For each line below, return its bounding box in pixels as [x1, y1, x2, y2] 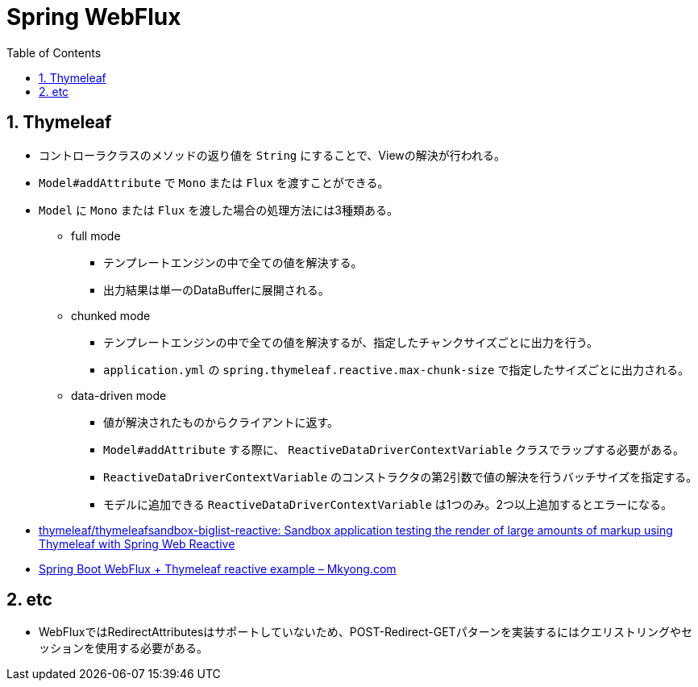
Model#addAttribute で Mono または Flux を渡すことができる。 [39, 175, 389, 189]
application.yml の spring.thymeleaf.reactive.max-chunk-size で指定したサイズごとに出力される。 [103, 362, 689, 377]
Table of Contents [6, 45, 102, 60]
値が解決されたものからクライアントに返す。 [103, 414, 339, 429]
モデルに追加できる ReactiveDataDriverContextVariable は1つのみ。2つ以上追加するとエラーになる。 [103, 497, 672, 511]
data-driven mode [71, 388, 167, 402]
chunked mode [71, 308, 151, 323]
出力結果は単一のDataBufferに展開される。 [103, 282, 330, 297]
